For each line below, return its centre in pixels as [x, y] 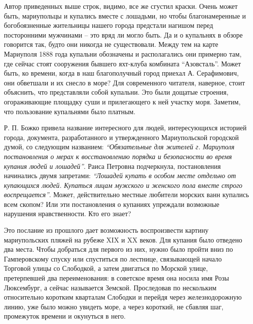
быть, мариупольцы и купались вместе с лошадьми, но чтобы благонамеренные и [125, 15]
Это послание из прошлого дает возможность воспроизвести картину [106, 230]
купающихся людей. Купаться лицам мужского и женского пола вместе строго [123, 185]
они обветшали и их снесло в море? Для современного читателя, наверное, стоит [125, 82]
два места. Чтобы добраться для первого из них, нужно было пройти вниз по [118, 249]
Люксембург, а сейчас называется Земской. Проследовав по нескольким [110, 287]
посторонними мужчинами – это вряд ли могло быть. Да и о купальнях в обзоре [123, 34]
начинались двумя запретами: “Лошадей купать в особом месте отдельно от [120, 175]
